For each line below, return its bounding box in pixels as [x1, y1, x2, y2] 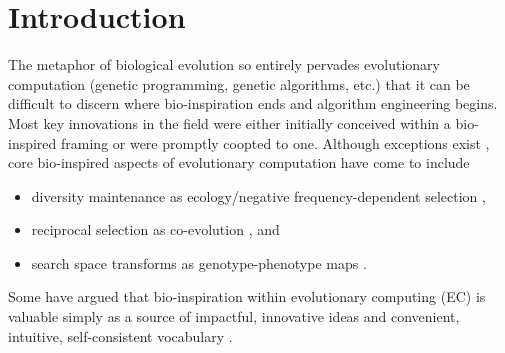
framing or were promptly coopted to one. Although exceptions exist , [61, 132, 490, 153]
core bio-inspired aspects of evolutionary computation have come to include [8, 152, 470, 173]
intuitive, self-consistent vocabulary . [8, 325, 233, 346]
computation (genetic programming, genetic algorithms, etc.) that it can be [8, 73, 470, 94]
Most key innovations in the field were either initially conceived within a [8, 112, 451, 133]
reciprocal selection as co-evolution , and [31, 219, 280, 240]
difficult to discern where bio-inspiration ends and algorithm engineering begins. [8, 93, 498, 114]
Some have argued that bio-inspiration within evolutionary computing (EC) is [8, 286, 486, 307]
